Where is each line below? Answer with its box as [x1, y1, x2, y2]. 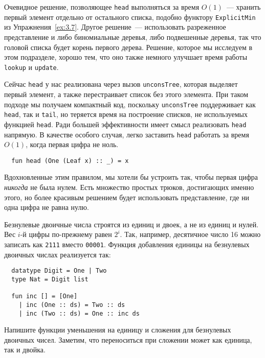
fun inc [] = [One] [11, 293, 78, 300]
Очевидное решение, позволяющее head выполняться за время [4, 2, 200, 12]
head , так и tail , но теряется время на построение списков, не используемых [4, 109, 248, 120]
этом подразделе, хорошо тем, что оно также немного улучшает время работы [4, 52, 248, 62]
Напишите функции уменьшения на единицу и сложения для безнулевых [4, 324, 231, 335]
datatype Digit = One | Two [11, 267, 107, 275]
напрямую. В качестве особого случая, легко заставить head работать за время [4, 129, 249, 139]
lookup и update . [4, 61, 59, 72]
